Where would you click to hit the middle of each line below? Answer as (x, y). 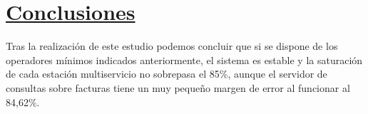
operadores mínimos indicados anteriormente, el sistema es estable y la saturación (184, 59)
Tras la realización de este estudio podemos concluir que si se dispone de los (172, 46)
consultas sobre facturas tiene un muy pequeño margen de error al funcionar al (178, 87)
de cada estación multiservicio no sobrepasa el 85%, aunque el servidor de (167, 74)
